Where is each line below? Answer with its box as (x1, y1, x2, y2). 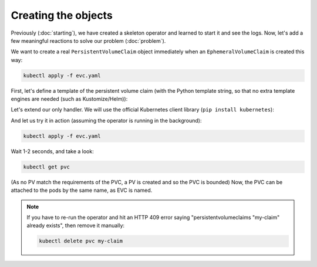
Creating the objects (11, 9, 113, 22)
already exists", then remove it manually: (26, 222, 125, 229)
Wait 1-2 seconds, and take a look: (11, 147, 94, 155)
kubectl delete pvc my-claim (39, 238, 123, 245)
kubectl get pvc (23, 163, 70, 170)
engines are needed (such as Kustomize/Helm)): (11, 96, 128, 103)
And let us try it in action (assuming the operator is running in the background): (11, 117, 202, 124)
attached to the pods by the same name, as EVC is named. (11, 187, 153, 194)
